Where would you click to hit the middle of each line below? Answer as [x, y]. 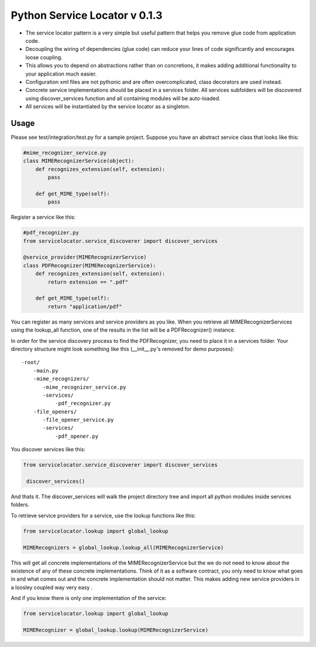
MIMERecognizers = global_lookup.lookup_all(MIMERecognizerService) [123, 547]
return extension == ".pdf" [88, 282]
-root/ [31, 362]
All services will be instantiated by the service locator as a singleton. [108, 107]
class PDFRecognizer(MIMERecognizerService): [90, 265]
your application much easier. [61, 74]
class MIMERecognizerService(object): [79, 161]
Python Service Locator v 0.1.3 [87, 15]
